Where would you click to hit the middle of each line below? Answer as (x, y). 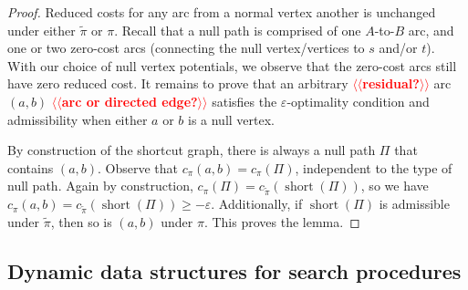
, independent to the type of (374, 167)
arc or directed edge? (130, 101)
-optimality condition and (358, 101)
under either (42, 30)
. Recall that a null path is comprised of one (238, 30)
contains (31, 167)
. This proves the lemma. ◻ (282, 221)
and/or (398, 48)
